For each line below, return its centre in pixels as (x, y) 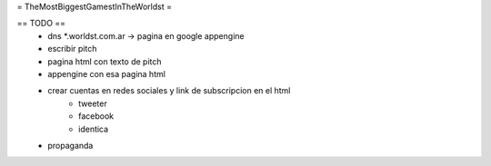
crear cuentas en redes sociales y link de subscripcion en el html (169, 91)
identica (94, 129)
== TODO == (41, 24)
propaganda (70, 145)
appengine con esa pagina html (106, 73)
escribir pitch (72, 49)
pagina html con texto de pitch (105, 61)
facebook (96, 116)
